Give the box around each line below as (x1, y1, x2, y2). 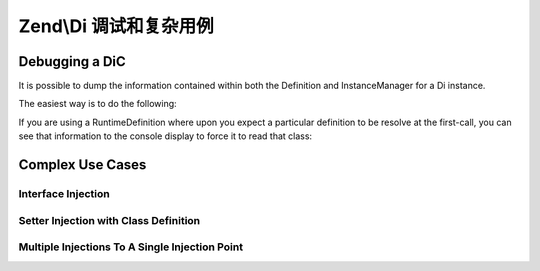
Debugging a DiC (18, 53, 127, 70)
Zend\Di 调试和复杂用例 (18, 15, 214, 37)
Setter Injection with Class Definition (18, 213, 201, 227)
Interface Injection (18, 187, 110, 201)
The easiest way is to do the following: (18, 98, 177, 110)
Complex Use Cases (18, 156, 147, 174)
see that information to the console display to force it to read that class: (18, 130, 313, 142)
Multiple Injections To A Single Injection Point (18, 240, 244, 254)
